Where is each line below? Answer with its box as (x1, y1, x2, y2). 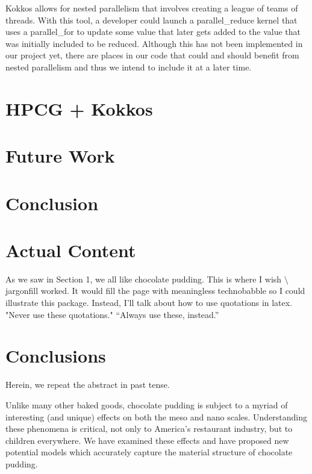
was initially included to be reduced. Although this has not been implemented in (5, 37, 303, 49)
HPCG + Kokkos (5, 96, 153, 120)
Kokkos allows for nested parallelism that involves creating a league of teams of (5, 2, 298, 14)
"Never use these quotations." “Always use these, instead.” (5, 308, 219, 320)
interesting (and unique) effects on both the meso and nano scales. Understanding (5, 410, 308, 423)
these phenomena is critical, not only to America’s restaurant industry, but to (5, 422, 293, 435)
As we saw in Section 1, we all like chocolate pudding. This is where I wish (5, 272, 282, 285)
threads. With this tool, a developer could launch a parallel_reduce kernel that (5, 13, 298, 26)
